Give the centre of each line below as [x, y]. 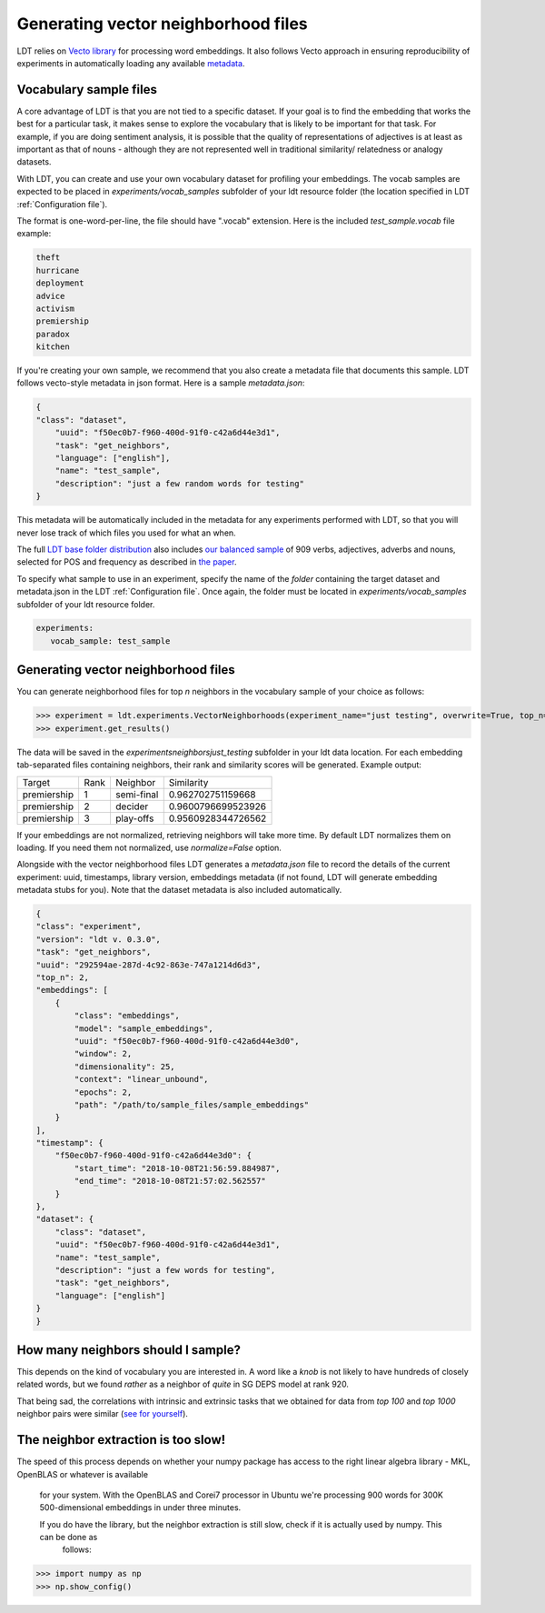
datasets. [34, 162]
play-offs [134, 818]
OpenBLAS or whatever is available [83, 1474]
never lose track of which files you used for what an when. [126, 533]
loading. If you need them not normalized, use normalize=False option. [149, 847]
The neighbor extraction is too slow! [121, 1440]
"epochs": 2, [103, 1092]
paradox [53, 334]
